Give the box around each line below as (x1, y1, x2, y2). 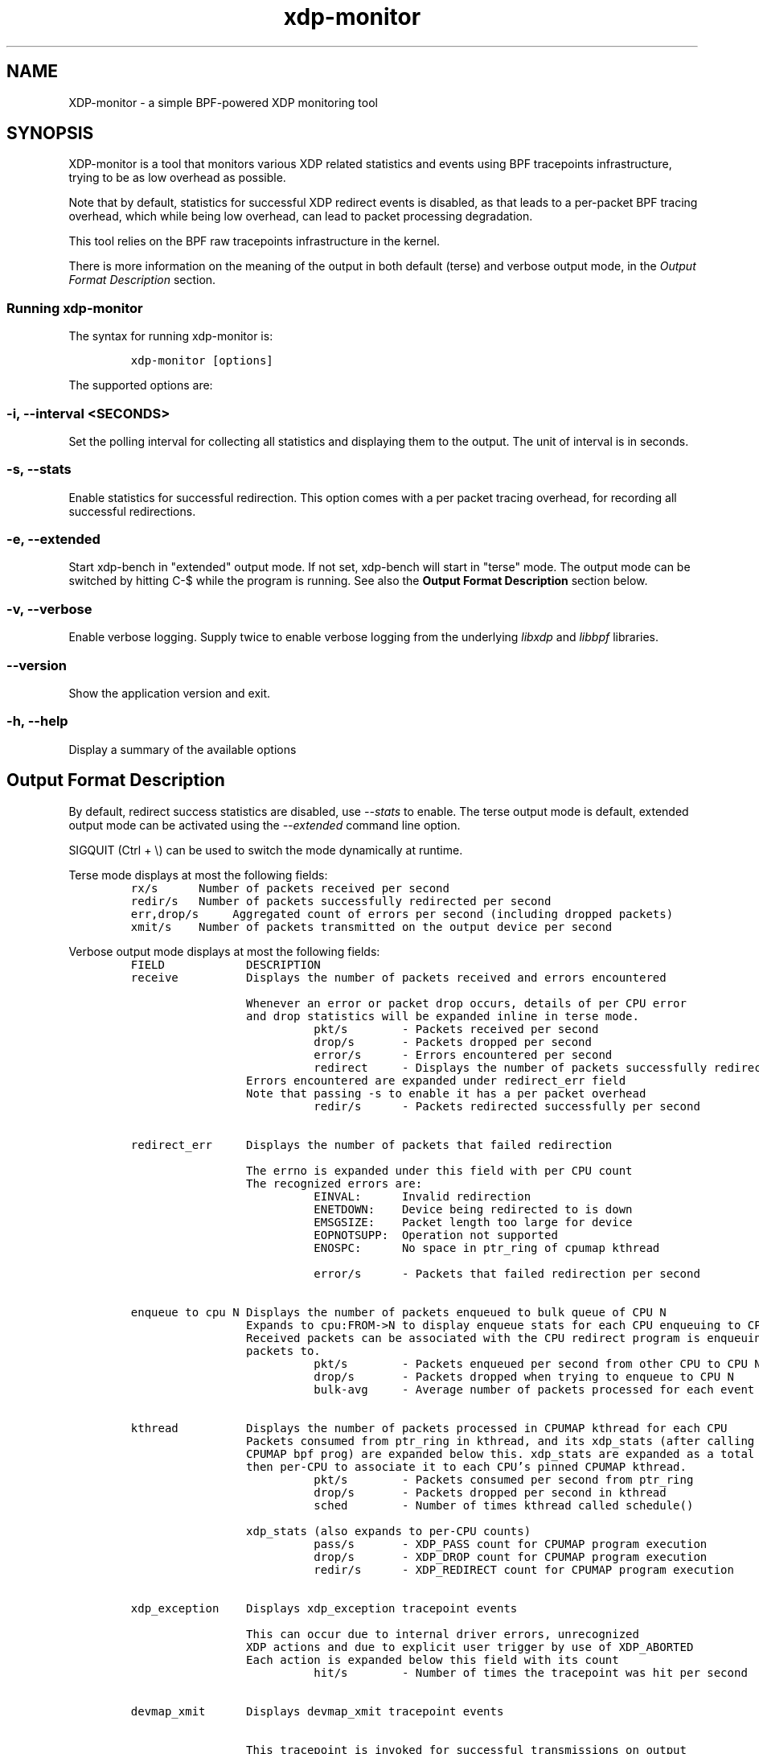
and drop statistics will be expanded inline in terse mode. (246, 1009, 639, 1023)
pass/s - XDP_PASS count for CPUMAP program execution (314, 1537, 708, 1550)
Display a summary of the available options (68, 742, 297, 756)
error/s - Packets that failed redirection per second (314, 1266, 700, 1280)
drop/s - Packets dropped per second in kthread (314, 1485, 667, 1499)
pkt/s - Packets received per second (314, 1022, 599, 1036)
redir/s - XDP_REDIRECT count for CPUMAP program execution (314, 1563, 734, 1576)
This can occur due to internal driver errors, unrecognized (246, 1627, 639, 1641)
